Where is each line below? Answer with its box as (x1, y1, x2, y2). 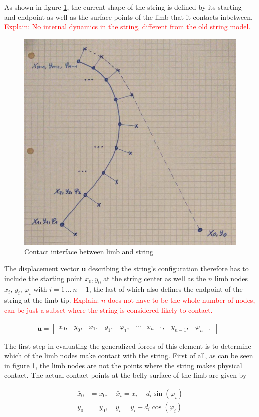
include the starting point (4, 273, 83, 284)
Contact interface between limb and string (24, 246, 153, 257)
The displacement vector (4, 263, 79, 273)
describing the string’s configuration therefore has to (88, 263, 249, 273)
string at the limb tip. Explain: (4, 294, 99, 305)
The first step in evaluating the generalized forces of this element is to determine (4, 340, 251, 351)
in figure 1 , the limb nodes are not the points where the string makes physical (4, 360, 242, 370)
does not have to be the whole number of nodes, (108, 294, 255, 305)
